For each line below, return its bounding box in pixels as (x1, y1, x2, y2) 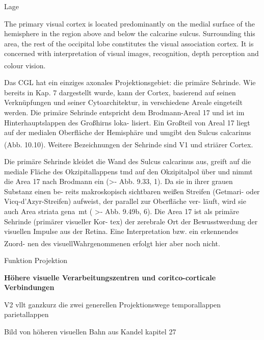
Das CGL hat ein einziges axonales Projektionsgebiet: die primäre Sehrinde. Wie (4, 77, 256, 88)
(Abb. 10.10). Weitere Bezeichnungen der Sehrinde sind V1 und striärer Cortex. (4, 139, 253, 149)
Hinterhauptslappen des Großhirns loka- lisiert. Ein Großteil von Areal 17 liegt (4, 117, 250, 127)
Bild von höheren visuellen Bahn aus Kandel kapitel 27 (4, 326, 176, 336)
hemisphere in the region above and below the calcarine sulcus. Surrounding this (4, 28, 255, 39)
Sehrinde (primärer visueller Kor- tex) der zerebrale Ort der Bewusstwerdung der (4, 216, 258, 226)
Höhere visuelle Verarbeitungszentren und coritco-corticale (4, 272, 216, 282)
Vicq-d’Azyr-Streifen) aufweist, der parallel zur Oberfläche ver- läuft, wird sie (4, 196, 246, 206)
